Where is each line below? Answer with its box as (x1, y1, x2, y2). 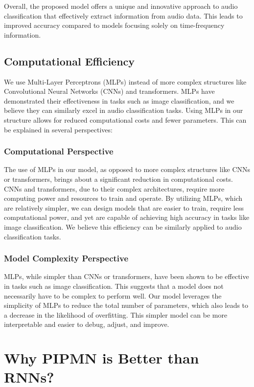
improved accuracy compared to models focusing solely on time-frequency (4, 20, 225, 30)
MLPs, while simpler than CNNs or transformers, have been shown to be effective (4, 271, 249, 281)
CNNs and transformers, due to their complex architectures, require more (4, 183, 225, 193)
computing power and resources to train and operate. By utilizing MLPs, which (4, 193, 243, 203)
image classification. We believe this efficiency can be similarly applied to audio (4, 221, 242, 232)
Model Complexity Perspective (4, 252, 129, 264)
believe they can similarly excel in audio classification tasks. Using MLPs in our (4, 105, 243, 115)
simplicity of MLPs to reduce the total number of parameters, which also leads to (4, 300, 249, 310)
